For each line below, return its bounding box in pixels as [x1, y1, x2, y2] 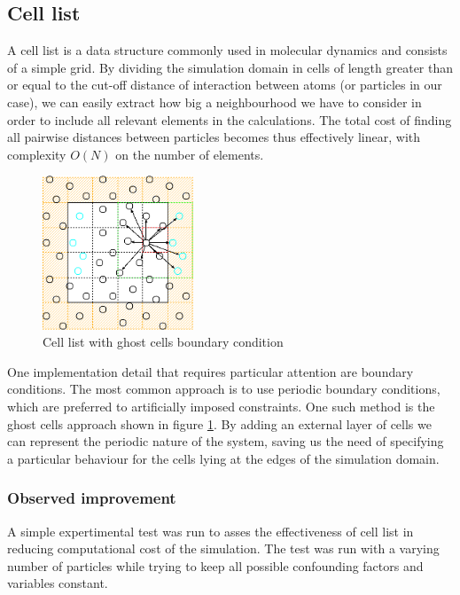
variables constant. [7, 574, 108, 592]
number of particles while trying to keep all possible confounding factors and [7, 556, 424, 575]
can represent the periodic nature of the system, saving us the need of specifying [7, 432, 444, 450]
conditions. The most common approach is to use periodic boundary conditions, [7, 380, 441, 398]
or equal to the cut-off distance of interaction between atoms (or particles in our [7, 75, 442, 94]
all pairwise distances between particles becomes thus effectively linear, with [7, 128, 421, 146]
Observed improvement [7, 487, 176, 509]
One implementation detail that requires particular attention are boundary [7, 362, 414, 380]
